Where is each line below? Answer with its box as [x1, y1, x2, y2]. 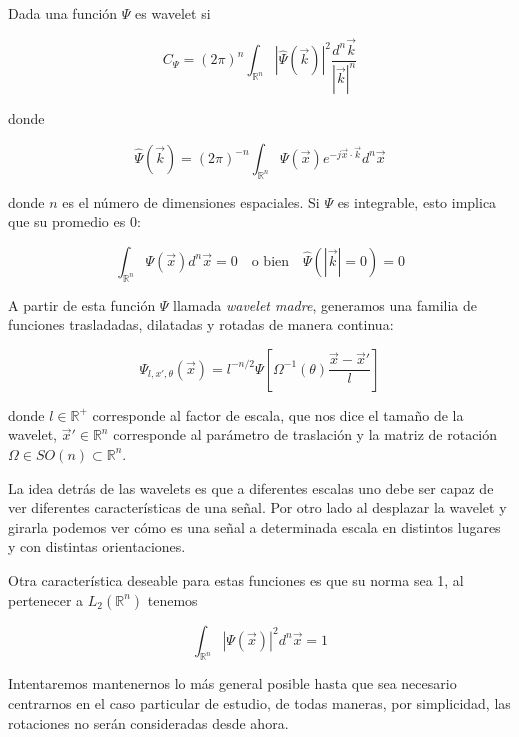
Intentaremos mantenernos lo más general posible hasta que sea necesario [8, 673, 457, 694]
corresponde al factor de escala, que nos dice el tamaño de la [92, 404, 464, 425]
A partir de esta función [8, 294, 156, 315]
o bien [251, 254, 290, 269]
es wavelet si [135, 3, 211, 23]
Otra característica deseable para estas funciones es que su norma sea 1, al [8, 569, 464, 590]
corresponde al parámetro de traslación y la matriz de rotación [113, 424, 498, 445]
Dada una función [8, 3, 118, 23]
